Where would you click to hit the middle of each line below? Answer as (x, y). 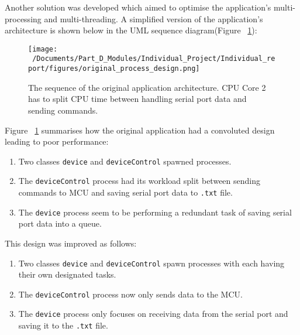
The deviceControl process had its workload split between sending (139, 181)
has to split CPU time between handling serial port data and (137, 99)
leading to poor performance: (57, 141)
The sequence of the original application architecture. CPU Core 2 (147, 87)
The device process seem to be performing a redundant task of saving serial (155, 212)
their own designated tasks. (67, 274)
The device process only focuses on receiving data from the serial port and (153, 314)
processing (23, 18)
